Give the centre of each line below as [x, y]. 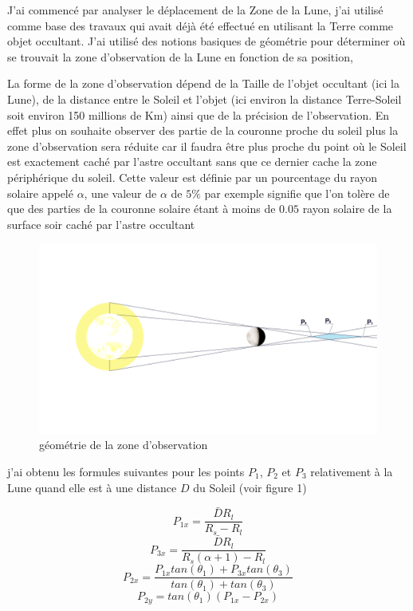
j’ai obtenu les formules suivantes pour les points [126, 471]
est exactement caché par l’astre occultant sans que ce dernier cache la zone [192, 162]
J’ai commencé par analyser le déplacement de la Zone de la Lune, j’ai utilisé [195, 10]
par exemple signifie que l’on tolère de [297, 193]
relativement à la [352, 471]
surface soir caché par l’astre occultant [101, 224]
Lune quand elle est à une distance [92, 487]
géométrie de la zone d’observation [124, 445]
